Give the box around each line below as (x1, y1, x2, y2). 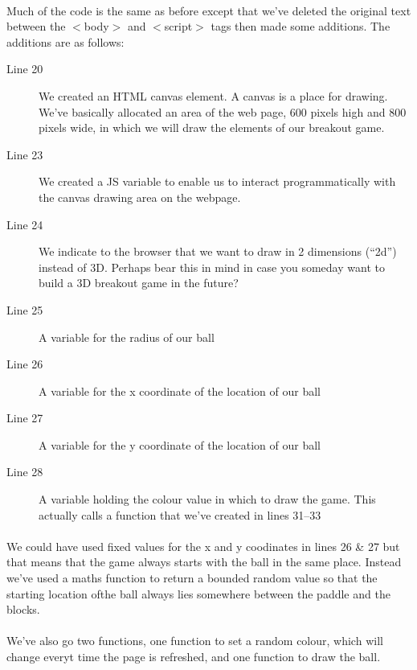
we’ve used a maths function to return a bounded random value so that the (6, 569, 378, 586)
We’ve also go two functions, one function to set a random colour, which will (6, 632, 383, 649)
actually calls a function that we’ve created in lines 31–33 (39, 506, 321, 523)
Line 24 (6, 216, 43, 232)
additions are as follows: (6, 33, 125, 50)
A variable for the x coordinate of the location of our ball (39, 382, 321, 399)
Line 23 (6, 146, 43, 162)
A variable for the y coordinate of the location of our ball (39, 436, 321, 453)
